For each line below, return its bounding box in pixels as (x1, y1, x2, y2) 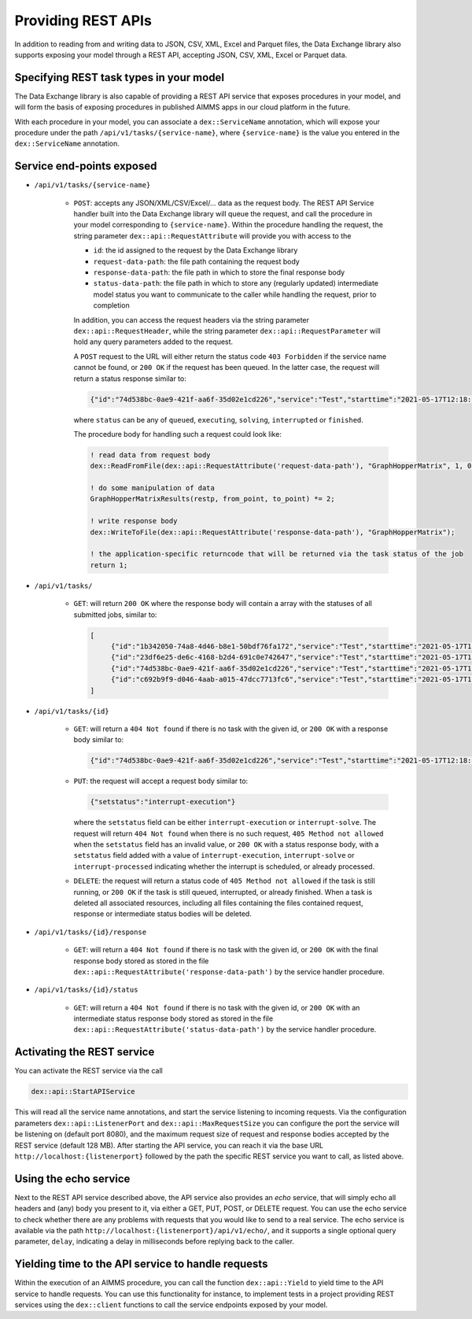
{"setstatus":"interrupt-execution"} (90, 797, 236, 807)
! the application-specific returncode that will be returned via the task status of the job (90, 549, 464, 559)
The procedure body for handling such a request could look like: (73, 429, 282, 438)
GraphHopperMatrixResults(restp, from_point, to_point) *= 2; (90, 494, 335, 504)
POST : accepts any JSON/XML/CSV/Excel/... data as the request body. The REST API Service (73, 198, 374, 208)
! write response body (90, 516, 178, 526)
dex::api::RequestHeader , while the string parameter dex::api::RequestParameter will (73, 327, 381, 335)
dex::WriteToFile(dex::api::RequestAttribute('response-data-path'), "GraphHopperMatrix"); (90, 527, 455, 537)
